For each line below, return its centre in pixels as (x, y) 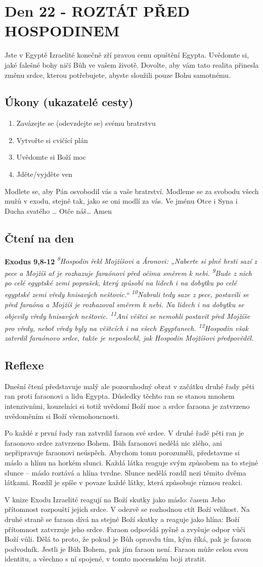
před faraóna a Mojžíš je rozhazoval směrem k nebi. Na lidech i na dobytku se (124, 304)
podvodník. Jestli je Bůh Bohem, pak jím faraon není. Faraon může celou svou (126, 549)
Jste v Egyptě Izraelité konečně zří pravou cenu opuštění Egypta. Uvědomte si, (127, 55)
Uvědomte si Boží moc (51, 157)
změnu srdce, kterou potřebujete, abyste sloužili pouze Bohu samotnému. (118, 75)
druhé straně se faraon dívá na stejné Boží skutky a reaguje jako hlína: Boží (122, 519)
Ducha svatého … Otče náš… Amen (58, 210)
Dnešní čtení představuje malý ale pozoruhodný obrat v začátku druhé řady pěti (129, 386)
